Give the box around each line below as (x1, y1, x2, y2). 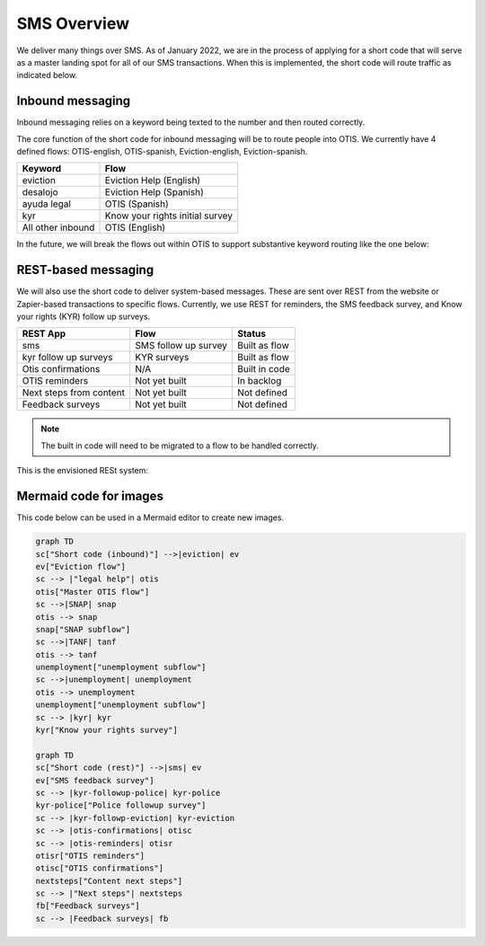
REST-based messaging (16, 262, 154, 278)
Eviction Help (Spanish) (104, 186, 204, 199)
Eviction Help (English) (104, 174, 201, 187)
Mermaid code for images (16, 489, 163, 504)
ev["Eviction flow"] (35, 561, 126, 571)
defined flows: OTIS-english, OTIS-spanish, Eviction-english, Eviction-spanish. (16, 146, 308, 157)
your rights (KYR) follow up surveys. (16, 311, 151, 323)
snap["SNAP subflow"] (35, 624, 131, 634)
